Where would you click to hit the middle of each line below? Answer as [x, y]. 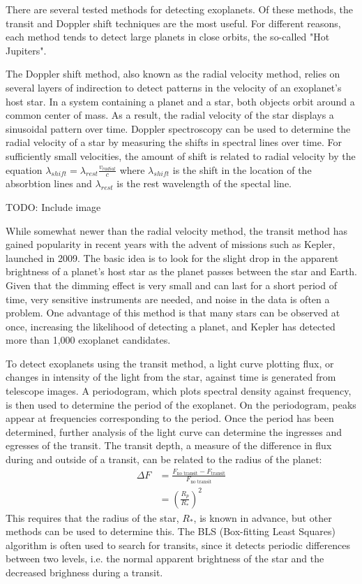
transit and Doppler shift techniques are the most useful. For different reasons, [173, 23]
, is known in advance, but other [263, 517]
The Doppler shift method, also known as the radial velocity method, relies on [173, 74]
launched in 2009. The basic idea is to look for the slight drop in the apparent [172, 257]
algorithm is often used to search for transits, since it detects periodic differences [178, 545]
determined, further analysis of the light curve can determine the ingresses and [174, 431]
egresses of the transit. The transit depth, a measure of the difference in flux [169, 445]
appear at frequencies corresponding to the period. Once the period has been [170, 418]
